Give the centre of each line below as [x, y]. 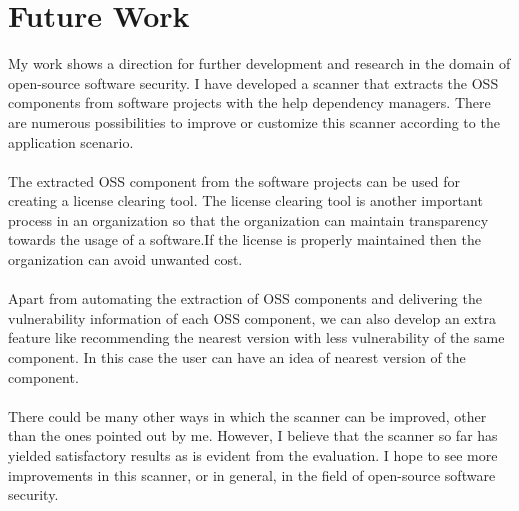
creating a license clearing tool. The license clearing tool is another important [245, 200]
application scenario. [71, 141]
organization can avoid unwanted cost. [125, 259]
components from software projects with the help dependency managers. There [249, 102]
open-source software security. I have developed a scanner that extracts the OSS [253, 82]
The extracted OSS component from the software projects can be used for [234, 180]
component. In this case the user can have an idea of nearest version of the [237, 357]
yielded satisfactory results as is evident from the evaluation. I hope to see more [253, 455]
